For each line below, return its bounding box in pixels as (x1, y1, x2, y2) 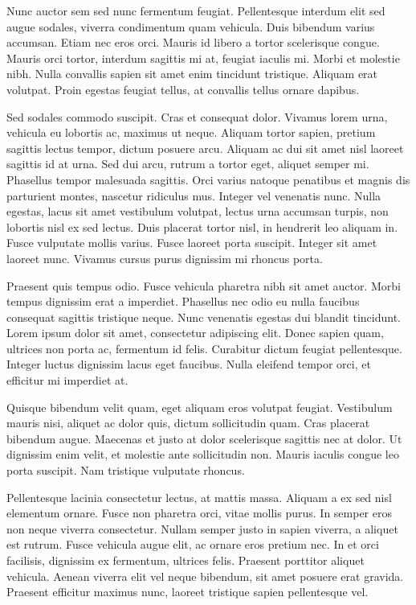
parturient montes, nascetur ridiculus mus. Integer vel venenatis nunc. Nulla (6, 187, 381, 204)
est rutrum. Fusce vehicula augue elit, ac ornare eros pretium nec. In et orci (6, 536, 379, 553)
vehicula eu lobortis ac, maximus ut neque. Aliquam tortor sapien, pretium (6, 124, 376, 141)
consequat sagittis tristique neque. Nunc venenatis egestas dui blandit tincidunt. (6, 308, 401, 325)
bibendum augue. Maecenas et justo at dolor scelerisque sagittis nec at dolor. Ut (6, 430, 402, 447)
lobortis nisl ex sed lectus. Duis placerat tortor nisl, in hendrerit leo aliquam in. (6, 218, 398, 235)
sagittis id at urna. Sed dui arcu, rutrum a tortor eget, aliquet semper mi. (6, 155, 369, 172)
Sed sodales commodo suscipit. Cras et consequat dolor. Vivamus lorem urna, (6, 108, 388, 125)
